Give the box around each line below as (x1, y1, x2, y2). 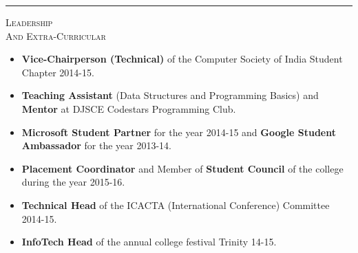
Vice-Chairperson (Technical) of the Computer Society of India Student (21, 52, 343, 66)
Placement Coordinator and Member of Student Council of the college (21, 161, 344, 175)
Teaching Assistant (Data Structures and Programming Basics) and (21, 88, 319, 102)
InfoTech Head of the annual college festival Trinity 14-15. (21, 234, 277, 249)
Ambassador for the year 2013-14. (21, 138, 171, 153)
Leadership (6, 15, 53, 29)
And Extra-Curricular (6, 28, 106, 43)
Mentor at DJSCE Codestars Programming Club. (21, 101, 236, 115)
